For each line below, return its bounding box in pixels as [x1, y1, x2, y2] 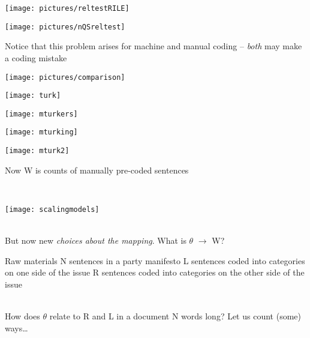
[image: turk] [5, 91, 61, 100]
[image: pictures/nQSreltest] [5, 22, 125, 31]
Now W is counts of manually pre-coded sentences [5, 163, 189, 176]
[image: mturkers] [5, 109, 78, 118]
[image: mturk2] [5, 146, 70, 155]
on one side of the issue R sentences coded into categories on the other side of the [5, 266, 305, 279]
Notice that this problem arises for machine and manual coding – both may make [5, 40, 302, 52]
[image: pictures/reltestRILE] [5, 4, 130, 13]
